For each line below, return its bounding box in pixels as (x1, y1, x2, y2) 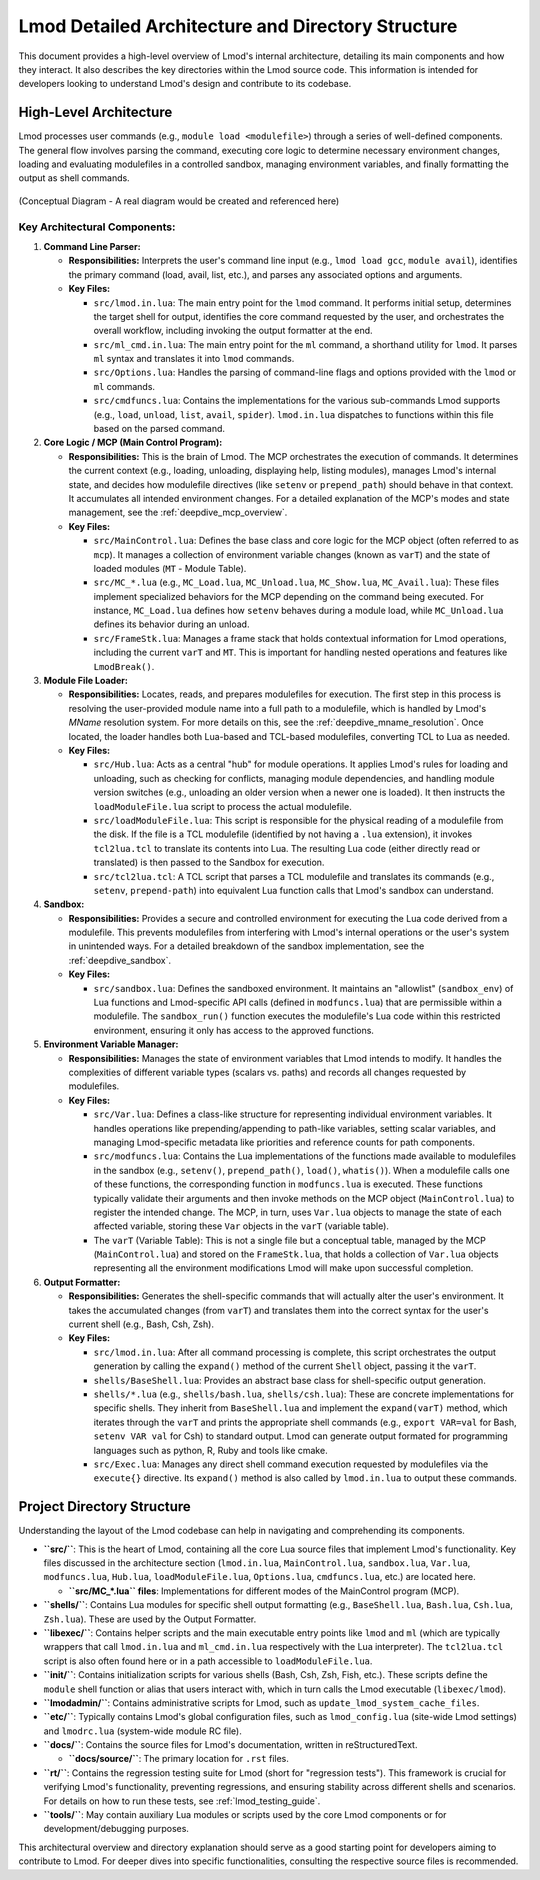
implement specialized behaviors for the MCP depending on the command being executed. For (93, 590, 485, 602)
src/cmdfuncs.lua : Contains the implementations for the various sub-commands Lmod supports (93, 395, 501, 407)
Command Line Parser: (43, 240, 141, 252)
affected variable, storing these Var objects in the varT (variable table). (93, 1220, 390, 1232)
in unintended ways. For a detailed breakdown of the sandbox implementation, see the (68, 940, 425, 952)
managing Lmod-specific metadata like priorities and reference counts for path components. (93, 1136, 475, 1148)
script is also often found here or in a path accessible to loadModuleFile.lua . (43, 1655, 373, 1667)
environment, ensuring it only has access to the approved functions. (93, 1024, 375, 1036)
